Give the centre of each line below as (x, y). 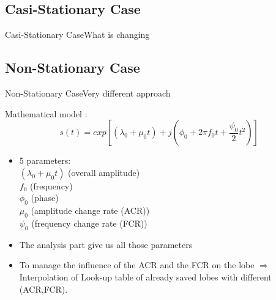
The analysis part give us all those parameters (106, 244)
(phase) (45, 198)
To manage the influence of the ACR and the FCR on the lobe (137, 265)
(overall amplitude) (104, 172)
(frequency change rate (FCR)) (89, 223)
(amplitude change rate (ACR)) (90, 210)
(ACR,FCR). (43, 289)
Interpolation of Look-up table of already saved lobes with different (145, 276)
